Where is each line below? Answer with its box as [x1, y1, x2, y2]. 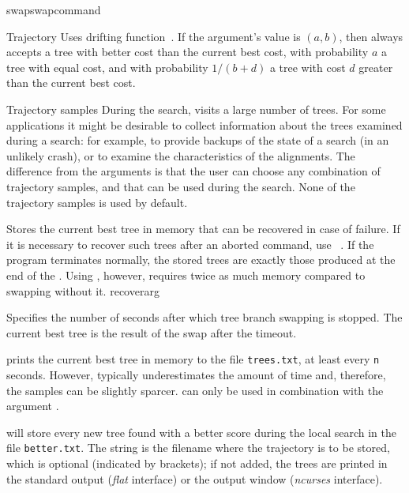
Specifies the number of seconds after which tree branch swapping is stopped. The [6, 309, 403, 326]
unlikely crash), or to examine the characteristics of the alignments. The [6, 147, 355, 164]
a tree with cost [269, 58, 346, 75]
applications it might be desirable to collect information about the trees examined [6, 116, 403, 133]
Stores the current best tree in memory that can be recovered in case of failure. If [6, 220, 400, 237]
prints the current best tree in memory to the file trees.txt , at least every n [6, 351, 380, 367]
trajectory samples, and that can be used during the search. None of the [6, 178, 355, 194]
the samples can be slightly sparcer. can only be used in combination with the [6, 382, 384, 398]
